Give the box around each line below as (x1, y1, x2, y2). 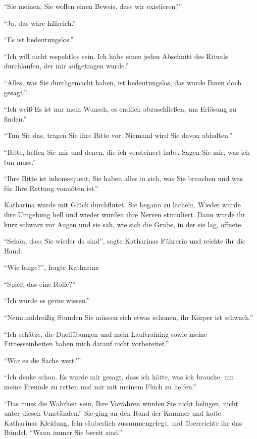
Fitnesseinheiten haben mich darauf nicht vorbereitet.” (4, 338, 169, 349)
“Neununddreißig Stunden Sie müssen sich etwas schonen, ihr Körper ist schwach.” (4, 312, 254, 322)
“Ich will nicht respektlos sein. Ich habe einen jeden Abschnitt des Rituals (4, 51, 228, 61)
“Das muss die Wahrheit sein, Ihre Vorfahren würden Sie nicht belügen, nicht (4, 398, 238, 408)
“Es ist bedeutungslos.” (4, 34, 74, 45)
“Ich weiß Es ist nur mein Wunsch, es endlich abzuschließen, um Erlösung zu (4, 104, 237, 114)
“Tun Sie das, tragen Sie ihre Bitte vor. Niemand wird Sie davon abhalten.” (4, 130, 233, 140)
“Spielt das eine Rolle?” (4, 278, 76, 289)
